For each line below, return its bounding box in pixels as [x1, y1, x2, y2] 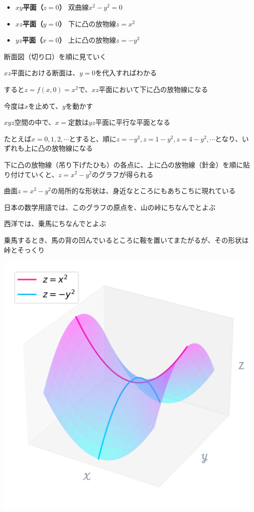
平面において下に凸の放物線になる [99, 84, 208, 94]
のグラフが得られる [92, 169, 154, 179]
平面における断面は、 [11, 68, 80, 78]
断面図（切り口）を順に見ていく [4, 51, 106, 61]
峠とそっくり [4, 244, 45, 255]
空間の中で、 [14, 117, 55, 127]
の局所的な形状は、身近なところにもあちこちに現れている [51, 186, 236, 196]
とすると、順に [69, 133, 117, 143]
